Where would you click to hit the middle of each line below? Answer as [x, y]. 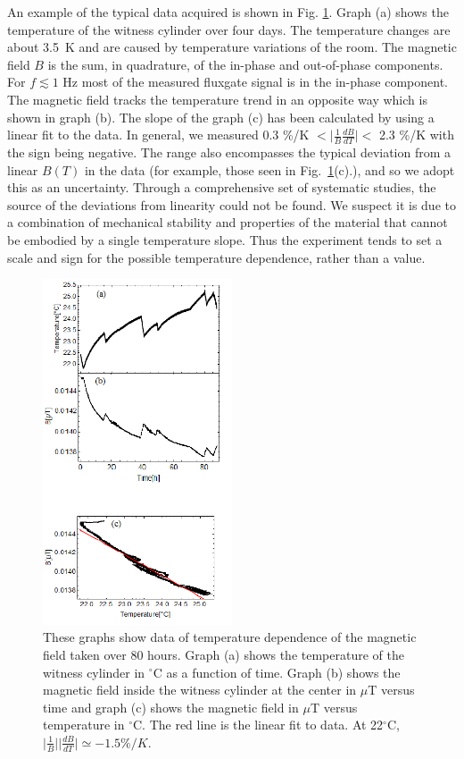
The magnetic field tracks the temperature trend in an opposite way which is [217, 99]
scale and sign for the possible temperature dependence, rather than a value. [216, 257]
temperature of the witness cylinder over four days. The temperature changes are [229, 29]
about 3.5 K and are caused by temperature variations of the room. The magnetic [232, 47]
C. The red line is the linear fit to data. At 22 [258, 725]
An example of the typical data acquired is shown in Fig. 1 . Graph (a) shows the [228, 12]
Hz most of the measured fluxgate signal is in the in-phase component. [255, 82]
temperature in [84, 725]
